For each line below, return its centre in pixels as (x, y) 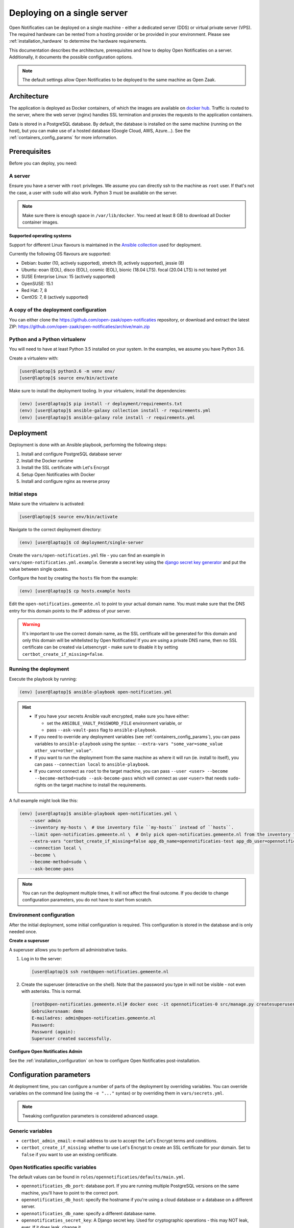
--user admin (45, 821)
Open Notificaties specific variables (53, 1167)
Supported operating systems (40, 236)
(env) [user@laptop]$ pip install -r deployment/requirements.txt (101, 404)
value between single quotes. (39, 569)
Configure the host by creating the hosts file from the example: (73, 578)
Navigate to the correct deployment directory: (55, 530)
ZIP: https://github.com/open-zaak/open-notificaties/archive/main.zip (79, 327)
